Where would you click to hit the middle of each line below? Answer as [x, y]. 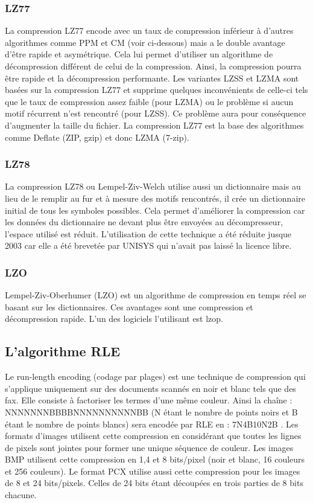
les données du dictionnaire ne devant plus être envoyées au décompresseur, [144, 222]
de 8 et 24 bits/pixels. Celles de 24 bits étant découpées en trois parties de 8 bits [154, 483]
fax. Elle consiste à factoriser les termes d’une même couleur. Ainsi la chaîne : [149, 400]
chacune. [21, 495]
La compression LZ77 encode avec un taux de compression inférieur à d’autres [149, 30]
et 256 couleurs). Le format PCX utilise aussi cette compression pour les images [153, 471]
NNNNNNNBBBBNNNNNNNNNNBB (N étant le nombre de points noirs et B [151, 412]
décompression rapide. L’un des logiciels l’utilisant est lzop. [114, 319]
